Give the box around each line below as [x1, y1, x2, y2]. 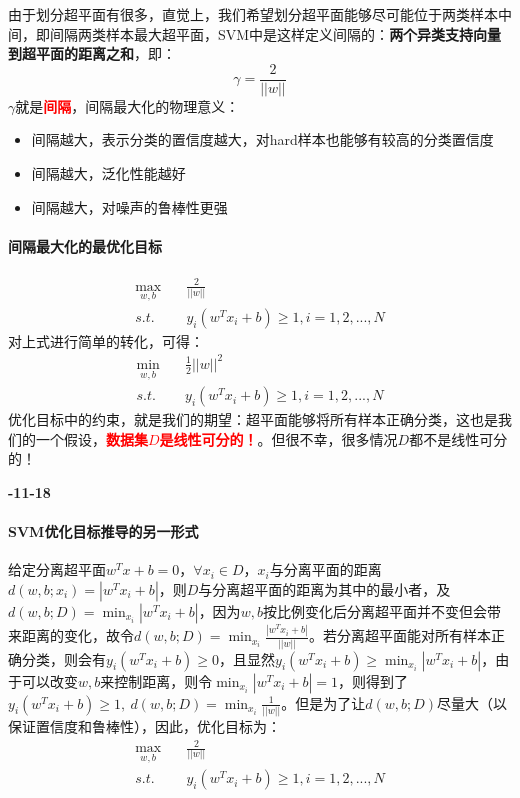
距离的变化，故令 [21, 625, 134, 646]
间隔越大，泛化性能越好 [31, 163, 186, 184]
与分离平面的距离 [269, 559, 382, 580]
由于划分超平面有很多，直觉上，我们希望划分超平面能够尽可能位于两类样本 [8, 4, 498, 24]
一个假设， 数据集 [35, 428, 148, 449]
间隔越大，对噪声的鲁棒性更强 [31, 196, 228, 217]
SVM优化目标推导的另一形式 [8, 521, 199, 542]
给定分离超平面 [8, 559, 106, 580]
